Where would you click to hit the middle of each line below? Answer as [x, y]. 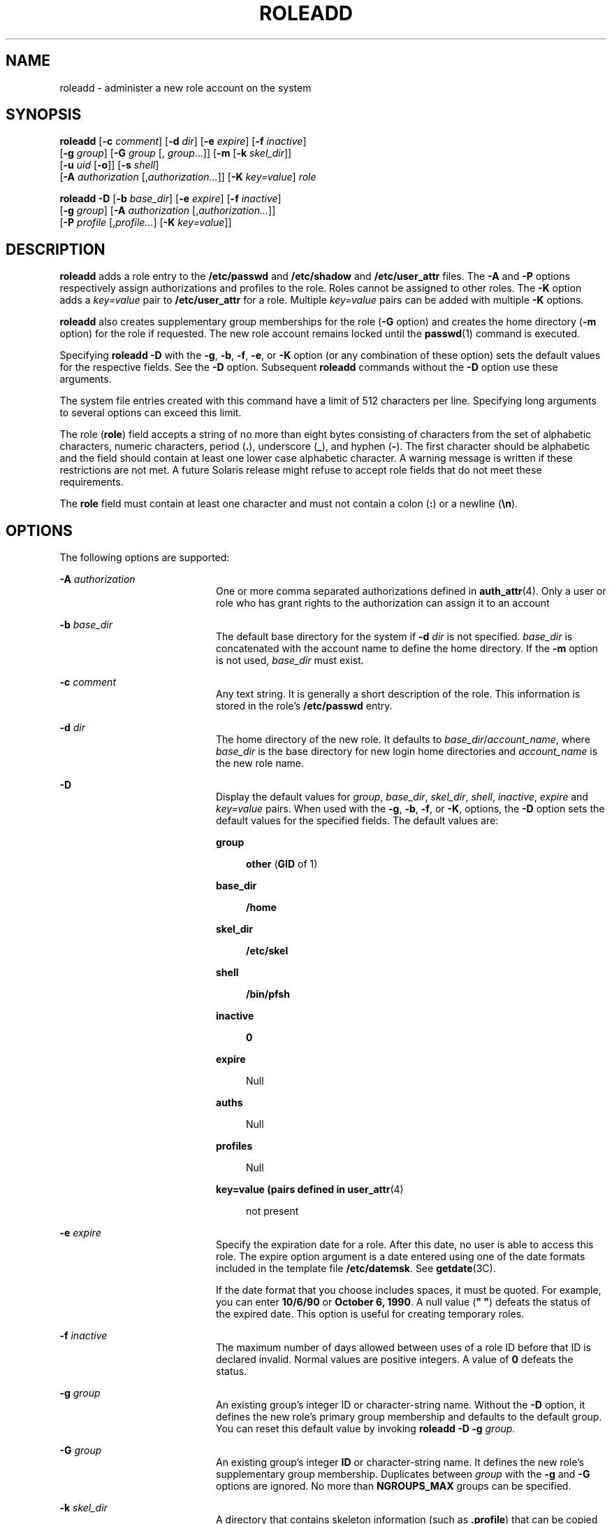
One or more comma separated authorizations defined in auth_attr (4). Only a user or [411, 591]
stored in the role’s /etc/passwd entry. [304, 706]
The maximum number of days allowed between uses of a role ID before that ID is [403, 1348]
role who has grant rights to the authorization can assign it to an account [383, 603]
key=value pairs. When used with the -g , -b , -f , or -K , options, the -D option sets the [410, 809]
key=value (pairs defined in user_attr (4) [310, 1190]
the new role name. [260, 763]
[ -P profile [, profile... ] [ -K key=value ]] [146, 223]
